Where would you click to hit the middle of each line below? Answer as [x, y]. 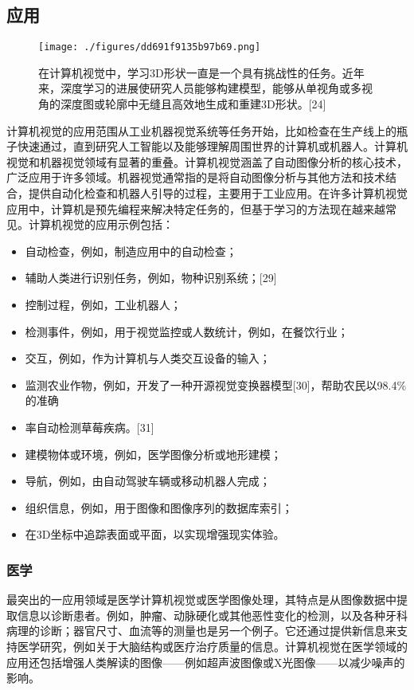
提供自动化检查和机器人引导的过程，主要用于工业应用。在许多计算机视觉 [218, 193]
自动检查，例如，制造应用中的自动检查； [131, 251]
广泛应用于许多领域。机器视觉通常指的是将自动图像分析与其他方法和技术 [196, 177]
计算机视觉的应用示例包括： [101, 224]
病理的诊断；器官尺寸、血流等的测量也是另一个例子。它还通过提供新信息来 [201, 631]
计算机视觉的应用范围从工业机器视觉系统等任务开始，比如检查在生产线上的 [201, 130]
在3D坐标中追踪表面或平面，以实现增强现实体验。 [155, 534]
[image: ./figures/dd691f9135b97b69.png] [150, 47]
